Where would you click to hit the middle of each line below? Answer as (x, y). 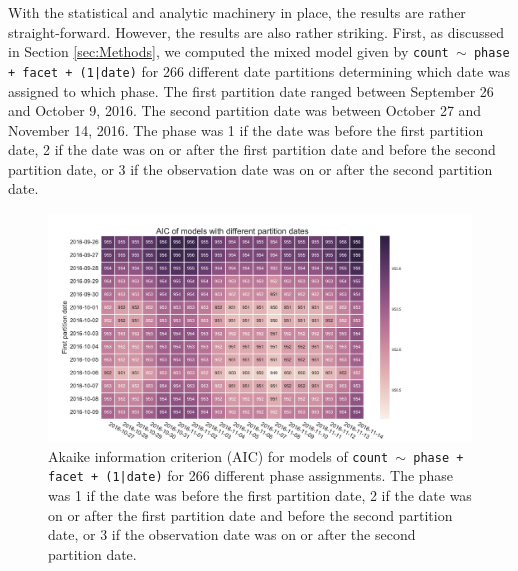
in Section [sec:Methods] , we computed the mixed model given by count (228, 51)
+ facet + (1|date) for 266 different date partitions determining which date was (259, 70)
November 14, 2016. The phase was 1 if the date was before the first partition (246, 129)
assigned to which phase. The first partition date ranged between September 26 (251, 90)
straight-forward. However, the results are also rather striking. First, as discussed (256, 31)
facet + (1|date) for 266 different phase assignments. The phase (251, 475)
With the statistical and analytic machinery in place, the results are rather (237, 12)
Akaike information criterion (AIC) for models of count (218, 455)
